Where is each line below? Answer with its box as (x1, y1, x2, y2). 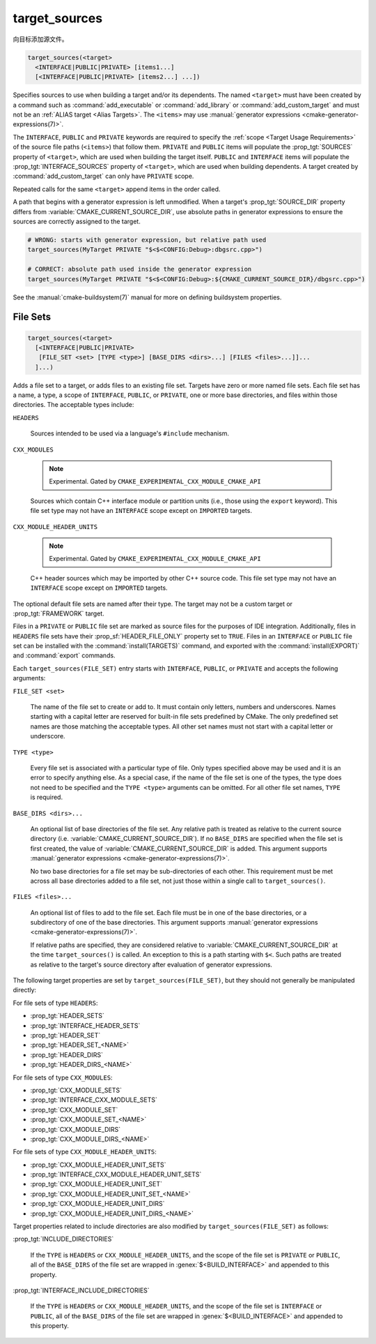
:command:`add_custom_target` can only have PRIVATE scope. (13, 172, 194, 181)
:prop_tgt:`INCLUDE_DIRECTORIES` (13, 1235, 114, 1244)
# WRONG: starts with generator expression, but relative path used (27, 236, 267, 244)
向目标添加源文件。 (13, 35, 68, 43)
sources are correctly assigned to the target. (13, 217, 141, 225)
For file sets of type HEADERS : (13, 999, 98, 1007)
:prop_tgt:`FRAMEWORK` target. (13, 609, 104, 618)
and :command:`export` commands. (13, 651, 116, 659)
